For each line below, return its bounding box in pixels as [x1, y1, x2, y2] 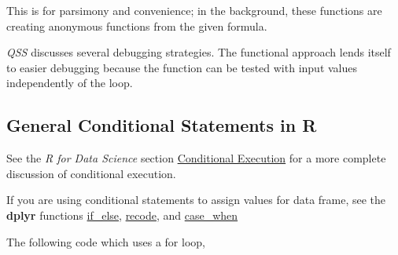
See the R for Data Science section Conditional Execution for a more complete [6, 150, 386, 166]
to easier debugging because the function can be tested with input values [6, 59, 358, 75]
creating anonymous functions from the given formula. [6, 17, 267, 34]
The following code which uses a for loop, [6, 233, 205, 250]
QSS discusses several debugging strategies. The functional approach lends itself [6, 44, 391, 60]
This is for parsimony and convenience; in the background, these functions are [6, 2, 382, 18]
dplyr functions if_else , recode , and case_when [6, 206, 238, 223]
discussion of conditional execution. [6, 165, 176, 181]
